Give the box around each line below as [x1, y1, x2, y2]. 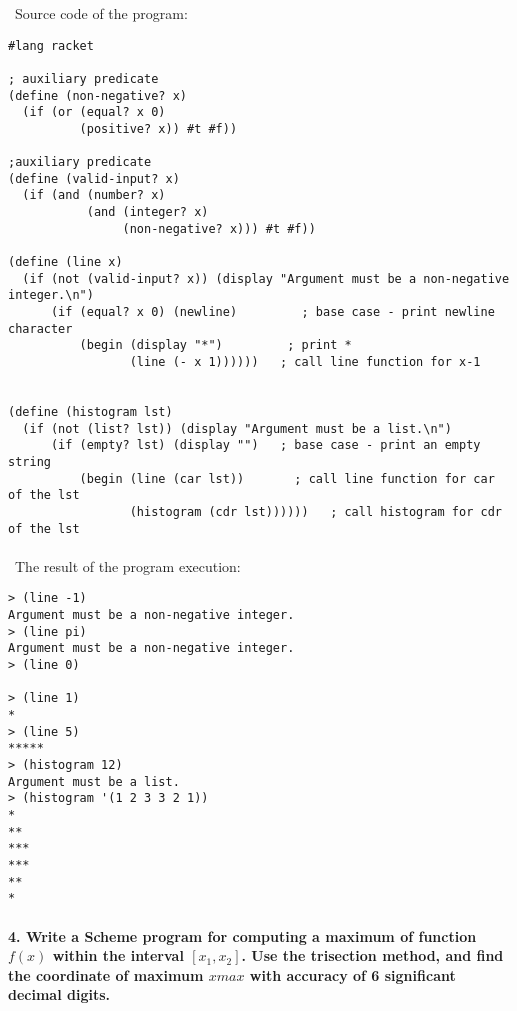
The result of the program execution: [14, 555, 241, 576]
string [8, 454, 51, 469]
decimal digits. [8, 984, 111, 1005]
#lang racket [8, 38, 94, 53]
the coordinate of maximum [8, 964, 204, 985]
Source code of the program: [14, 2, 188, 23]
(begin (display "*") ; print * [79, 338, 352, 353]
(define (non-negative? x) [8, 88, 187, 103]
